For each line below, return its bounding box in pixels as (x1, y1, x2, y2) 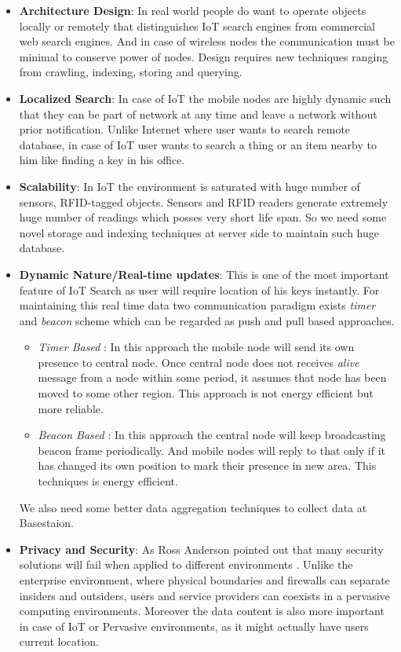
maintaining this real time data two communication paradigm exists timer (19, 297, 376, 313)
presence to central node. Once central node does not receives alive (38, 353, 359, 370)
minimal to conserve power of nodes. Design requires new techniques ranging (19, 48, 388, 64)
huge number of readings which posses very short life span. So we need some (19, 209, 387, 225)
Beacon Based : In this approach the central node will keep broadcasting (38, 427, 386, 443)
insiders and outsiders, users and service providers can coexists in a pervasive (19, 587, 390, 603)
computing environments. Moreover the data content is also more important (19, 603, 385, 619)
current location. (19, 633, 100, 650)
